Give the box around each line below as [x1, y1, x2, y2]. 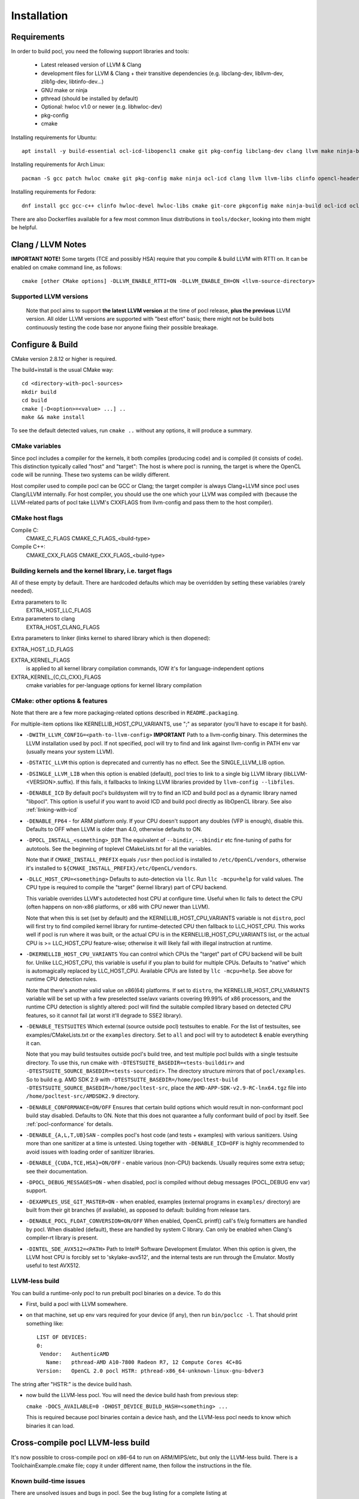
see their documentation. [26, 1167, 88, 1175]
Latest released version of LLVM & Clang [41, 61, 142, 68]
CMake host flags [11, 514, 63, 522]
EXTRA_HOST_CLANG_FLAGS [26, 624, 100, 631]
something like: [26, 1320, 64, 1327]
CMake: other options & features [11, 696, 108, 705]
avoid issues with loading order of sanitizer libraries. [26, 1148, 155, 1155]
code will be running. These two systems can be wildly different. [11, 471, 171, 478]
